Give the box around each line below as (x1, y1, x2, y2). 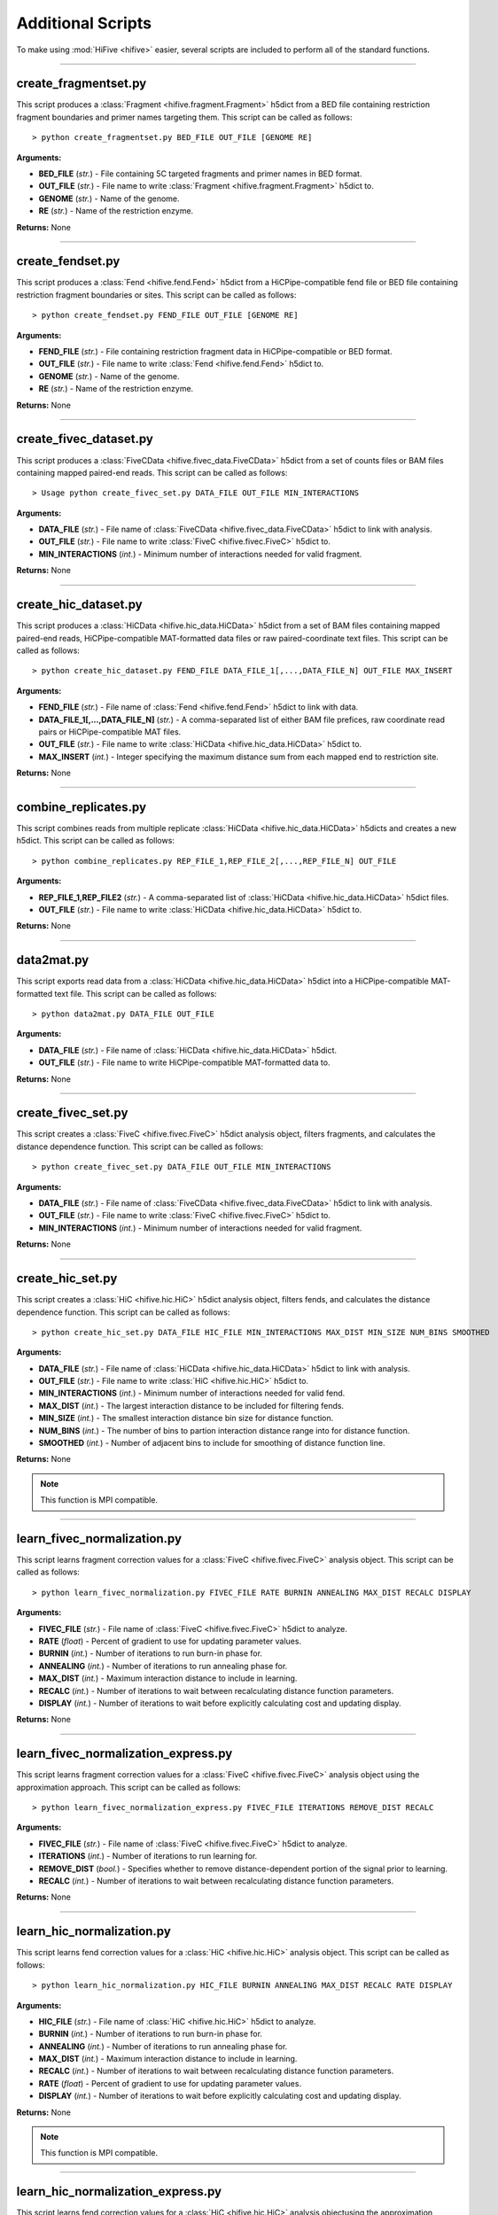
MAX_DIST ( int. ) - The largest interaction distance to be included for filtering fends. (38, 1400, 345, 1411)
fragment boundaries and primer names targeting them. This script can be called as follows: (16, 112, 353, 122)
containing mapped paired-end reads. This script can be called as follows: (16, 467, 288, 478)
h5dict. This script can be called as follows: (16, 835, 175, 846)
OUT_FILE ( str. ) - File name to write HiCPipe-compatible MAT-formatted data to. (38, 1057, 331, 1068)
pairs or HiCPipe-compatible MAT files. (38, 727, 182, 737)
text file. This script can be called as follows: (54, 988, 217, 999)
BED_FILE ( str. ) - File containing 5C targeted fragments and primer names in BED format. (38, 168, 362, 179)
